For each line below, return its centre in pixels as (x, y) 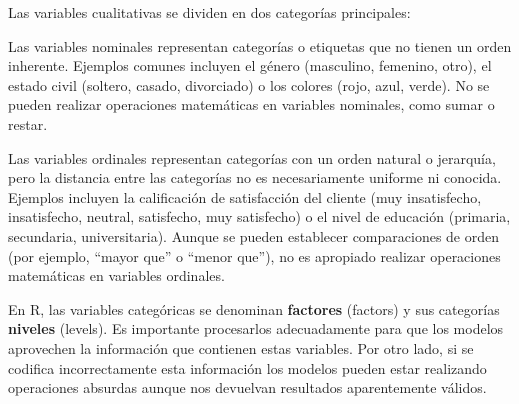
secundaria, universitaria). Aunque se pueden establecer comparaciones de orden (254, 235)
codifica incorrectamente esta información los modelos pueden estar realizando (247, 367)
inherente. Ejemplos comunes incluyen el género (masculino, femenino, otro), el (250, 65)
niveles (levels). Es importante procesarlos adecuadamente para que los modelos (256, 328)
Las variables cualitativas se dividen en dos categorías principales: (209, 12)
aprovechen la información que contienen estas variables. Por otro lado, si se (241, 347)
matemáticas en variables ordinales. (116, 275)
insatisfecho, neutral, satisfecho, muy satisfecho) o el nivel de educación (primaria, (259, 216)
